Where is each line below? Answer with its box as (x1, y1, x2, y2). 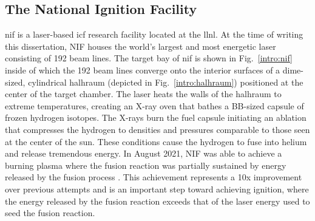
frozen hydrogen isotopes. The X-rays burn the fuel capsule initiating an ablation (5, 111, 307, 124)
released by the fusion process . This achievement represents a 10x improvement (5, 171, 302, 183)
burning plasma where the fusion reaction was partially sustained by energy (5, 158, 286, 171)
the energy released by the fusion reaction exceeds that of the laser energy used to (5, 194, 310, 207)
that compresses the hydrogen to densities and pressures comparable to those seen (5, 123, 310, 135)
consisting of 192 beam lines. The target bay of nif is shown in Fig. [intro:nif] (5, 52, 293, 64)
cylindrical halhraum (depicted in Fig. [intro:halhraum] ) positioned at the (28, 75, 303, 88)
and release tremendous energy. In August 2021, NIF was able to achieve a (5, 147, 282, 160)
